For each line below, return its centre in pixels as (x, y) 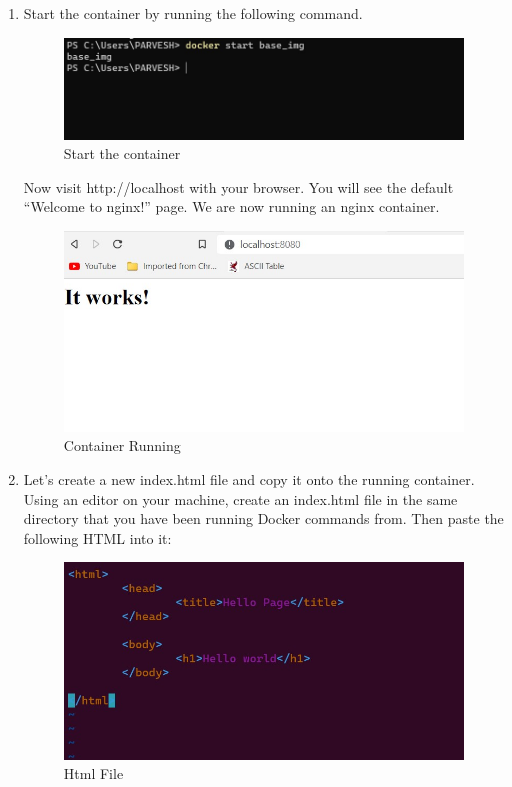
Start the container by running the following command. (193, 13)
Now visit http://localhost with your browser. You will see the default (238, 186)
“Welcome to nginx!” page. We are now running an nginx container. (231, 206)
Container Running (122, 445)
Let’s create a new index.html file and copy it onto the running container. (249, 479)
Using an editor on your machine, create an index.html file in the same (240, 498)
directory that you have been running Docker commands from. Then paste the (263, 518)
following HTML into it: (97, 537)
